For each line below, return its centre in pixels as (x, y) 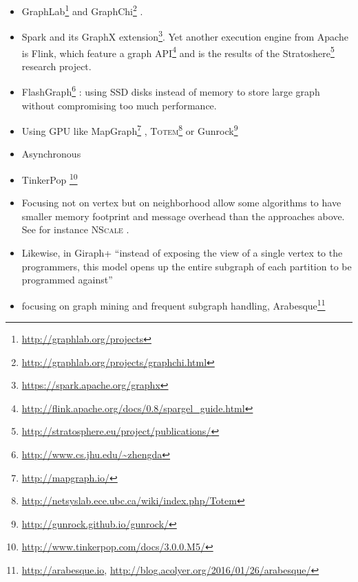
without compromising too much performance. (119, 105)
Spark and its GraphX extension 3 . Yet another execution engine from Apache (185, 35)
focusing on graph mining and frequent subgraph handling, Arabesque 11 (173, 304)
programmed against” (67, 280)
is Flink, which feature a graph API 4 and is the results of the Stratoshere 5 (178, 52)
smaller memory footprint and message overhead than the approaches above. (183, 216)
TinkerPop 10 (50, 179)
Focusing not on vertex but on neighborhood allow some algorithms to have (181, 203)
